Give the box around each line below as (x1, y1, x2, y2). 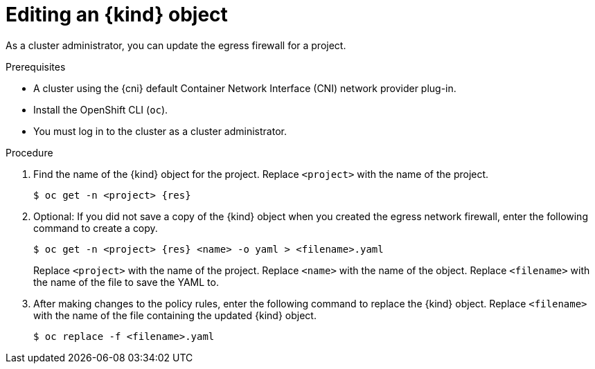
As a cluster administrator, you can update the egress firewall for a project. (6, 39, 346, 51)
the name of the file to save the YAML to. (33, 276, 219, 288)
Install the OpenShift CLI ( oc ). (33, 103, 168, 116)
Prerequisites (6, 60, 66, 73)
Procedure (6, 146, 53, 159)
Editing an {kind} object (6, 3, 228, 26)
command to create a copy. (33, 222, 158, 234)
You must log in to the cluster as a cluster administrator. (33, 125, 287, 137)
